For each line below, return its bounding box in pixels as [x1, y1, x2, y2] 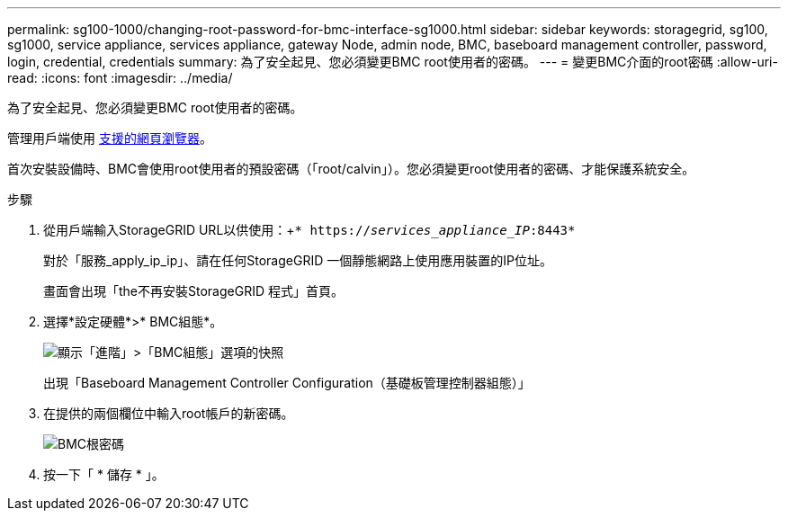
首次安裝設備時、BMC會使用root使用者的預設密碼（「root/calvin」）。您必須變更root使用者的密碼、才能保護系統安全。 [7, 161, 695, 176]
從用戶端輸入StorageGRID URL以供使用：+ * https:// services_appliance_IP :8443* [43, 222, 576, 237]
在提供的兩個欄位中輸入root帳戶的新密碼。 [43, 406, 294, 421]
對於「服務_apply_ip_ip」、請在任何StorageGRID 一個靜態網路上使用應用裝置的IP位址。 [43, 253, 552, 268]
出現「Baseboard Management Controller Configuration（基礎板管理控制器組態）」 [43, 375, 531, 390]
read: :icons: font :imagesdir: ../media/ [7, 70, 233, 85]
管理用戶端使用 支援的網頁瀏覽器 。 [7, 130, 212, 146]
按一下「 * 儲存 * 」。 [43, 467, 165, 482]
